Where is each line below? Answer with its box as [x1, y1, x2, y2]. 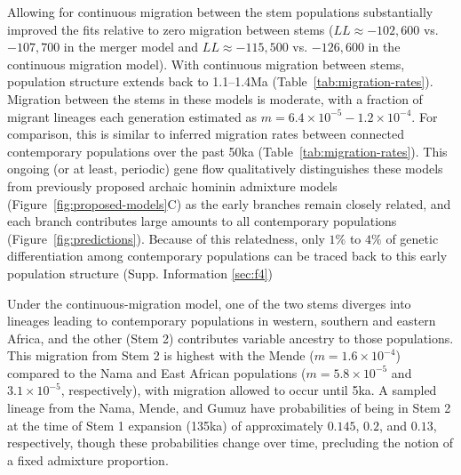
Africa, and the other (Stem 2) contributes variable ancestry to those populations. [7, 328, 454, 347]
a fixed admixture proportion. [7, 450, 169, 469]
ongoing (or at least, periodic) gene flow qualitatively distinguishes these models [7, 159, 443, 178]
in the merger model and [63, 37, 199, 56]
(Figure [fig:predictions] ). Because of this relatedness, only [7, 229, 325, 247]
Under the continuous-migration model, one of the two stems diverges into [7, 294, 411, 312]
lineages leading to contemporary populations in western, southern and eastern [7, 311, 436, 330]
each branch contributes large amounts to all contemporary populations [7, 212, 397, 230]
